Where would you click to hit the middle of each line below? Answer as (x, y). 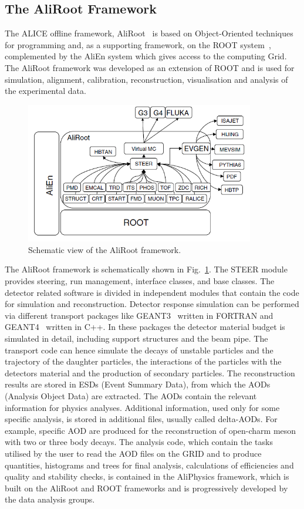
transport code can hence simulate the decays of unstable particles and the (139, 350)
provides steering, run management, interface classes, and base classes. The (140, 281)
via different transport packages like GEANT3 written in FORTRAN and (139, 315)
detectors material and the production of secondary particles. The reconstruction (150, 373)
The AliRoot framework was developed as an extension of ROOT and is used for (150, 67)
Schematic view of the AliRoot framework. (105, 249)
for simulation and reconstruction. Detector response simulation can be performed (152, 304)
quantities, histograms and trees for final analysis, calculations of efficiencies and (149, 465)
